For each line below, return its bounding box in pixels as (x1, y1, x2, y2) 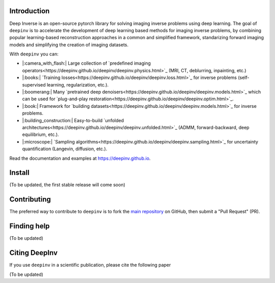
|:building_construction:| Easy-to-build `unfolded (22, 117, 124, 123)
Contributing (9, 195, 51, 204)
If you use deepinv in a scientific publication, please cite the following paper (9, 262, 171, 268)
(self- (237, 74, 250, 81)
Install (9, 168, 30, 177)
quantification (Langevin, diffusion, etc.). (22, 146, 107, 152)
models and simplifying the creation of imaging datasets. (9, 41, 129, 48)
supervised (22, 81, 46, 88)
